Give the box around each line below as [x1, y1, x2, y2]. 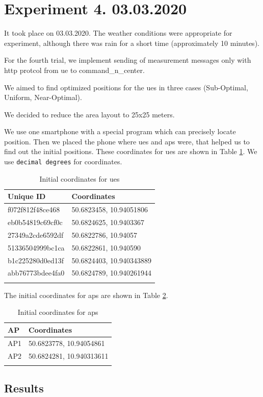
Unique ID [8, 191, 46, 202]
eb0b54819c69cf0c [8, 217, 63, 227]
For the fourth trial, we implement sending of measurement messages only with [4, 55, 251, 65]
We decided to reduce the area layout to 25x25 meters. [4, 109, 175, 119]
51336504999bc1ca [8, 242, 65, 253]
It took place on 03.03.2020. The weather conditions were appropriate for [4, 28, 232, 38]
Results [4, 380, 44, 396]
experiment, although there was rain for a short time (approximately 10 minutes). [4, 37, 259, 48]
